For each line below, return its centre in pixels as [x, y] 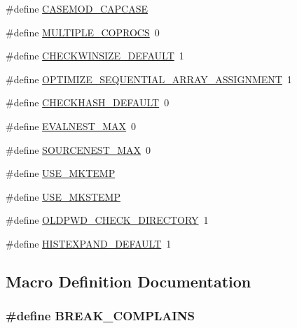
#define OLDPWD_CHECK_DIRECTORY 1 [107, 220]
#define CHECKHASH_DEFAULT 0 [88, 102]
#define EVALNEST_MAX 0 [71, 126]
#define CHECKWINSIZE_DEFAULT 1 [95, 56]
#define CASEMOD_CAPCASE [77, 8]
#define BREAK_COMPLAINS [100, 316]
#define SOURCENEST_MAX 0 [78, 149]
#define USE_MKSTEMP [63, 196]
